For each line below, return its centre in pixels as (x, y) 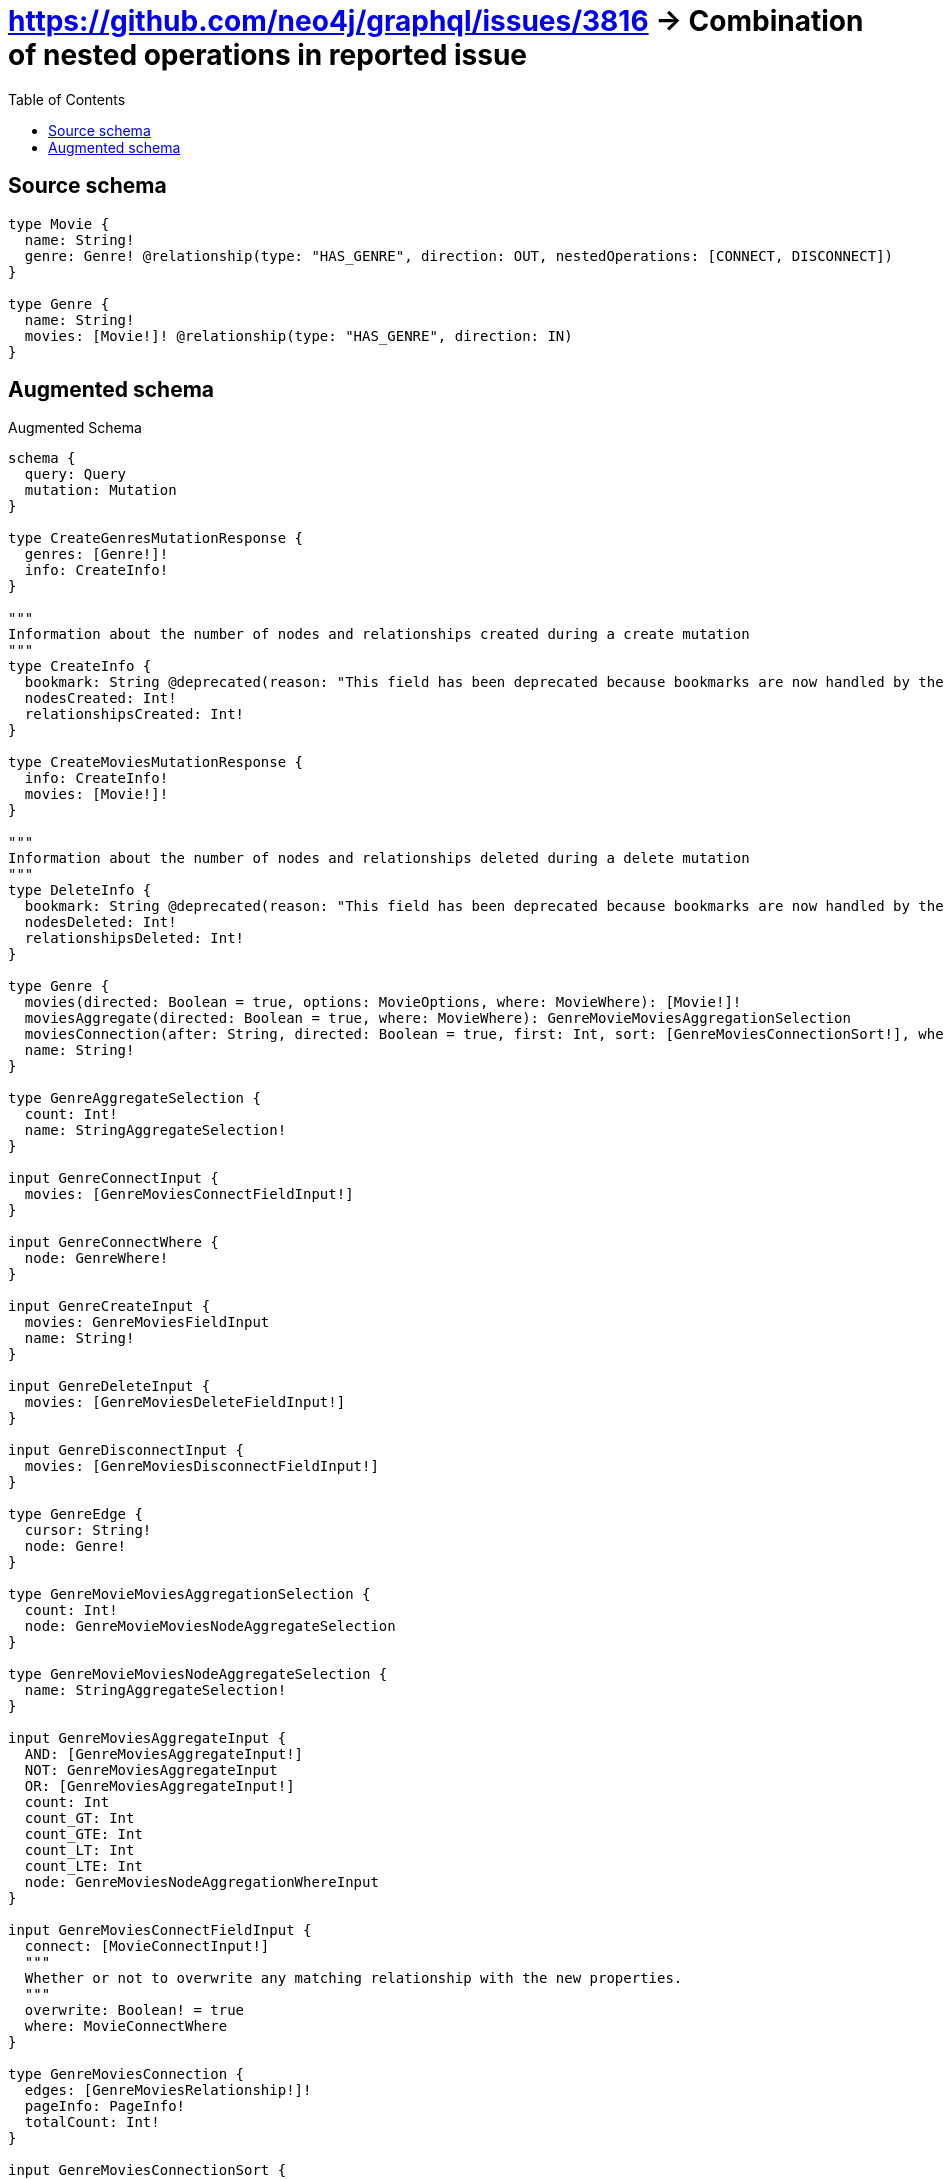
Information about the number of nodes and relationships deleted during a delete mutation (379, 858)
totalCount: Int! (92, 2122)
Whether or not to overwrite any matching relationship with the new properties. (353, 1978)
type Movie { (59, 223)
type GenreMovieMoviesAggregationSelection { (189, 1594)
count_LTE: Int (83, 1866)
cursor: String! (88, 1530)
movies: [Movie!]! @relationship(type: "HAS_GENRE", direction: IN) (298, 335)
